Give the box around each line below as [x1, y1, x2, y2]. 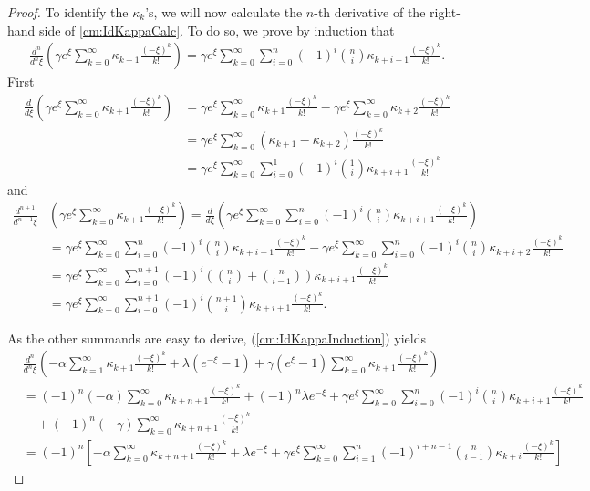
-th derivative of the [314, 3, 426, 21]
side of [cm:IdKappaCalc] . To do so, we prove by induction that [39, 20, 395, 39]
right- [430, 3, 461, 21]
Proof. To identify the [7, 3, 129, 21]
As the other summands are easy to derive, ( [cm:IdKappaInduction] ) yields [7, 328, 427, 347]
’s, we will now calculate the [145, 3, 303, 21]
